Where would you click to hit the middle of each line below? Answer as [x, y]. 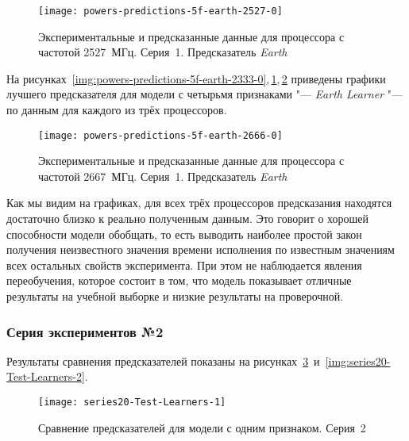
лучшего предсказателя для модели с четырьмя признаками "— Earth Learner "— [204, 94]
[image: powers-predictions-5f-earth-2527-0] [160, 11]
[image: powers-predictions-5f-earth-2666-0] [160, 135]
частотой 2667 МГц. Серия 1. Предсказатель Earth [163, 176]
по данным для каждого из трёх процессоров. [117, 110]
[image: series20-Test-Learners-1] [132, 403]
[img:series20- [358, 360]
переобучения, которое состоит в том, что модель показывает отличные [179, 280]
